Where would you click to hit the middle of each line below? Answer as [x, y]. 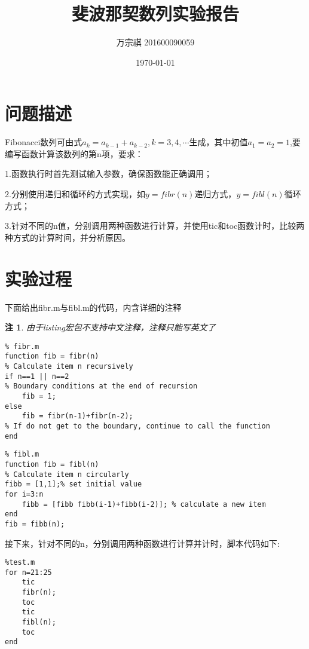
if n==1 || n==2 [37, 376]
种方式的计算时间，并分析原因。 [68, 237]
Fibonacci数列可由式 [44, 142]
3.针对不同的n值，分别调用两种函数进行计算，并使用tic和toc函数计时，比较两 [155, 226]
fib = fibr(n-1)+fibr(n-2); [77, 416]
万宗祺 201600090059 [155, 42]
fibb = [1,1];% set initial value [74, 484]
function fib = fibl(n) [52, 464]
